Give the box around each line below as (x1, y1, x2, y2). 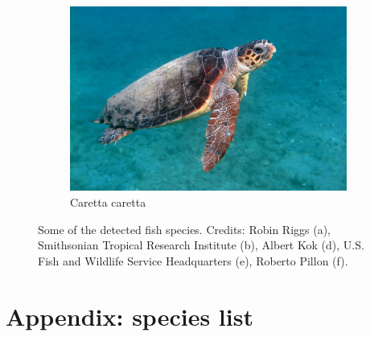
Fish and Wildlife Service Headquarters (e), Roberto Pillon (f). (38, 252, 348, 269)
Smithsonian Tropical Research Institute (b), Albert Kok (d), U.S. (38, 236, 364, 253)
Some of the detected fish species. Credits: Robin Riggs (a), (38, 220, 331, 237)
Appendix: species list (6, 299, 253, 332)
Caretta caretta (70, 194, 146, 211)
